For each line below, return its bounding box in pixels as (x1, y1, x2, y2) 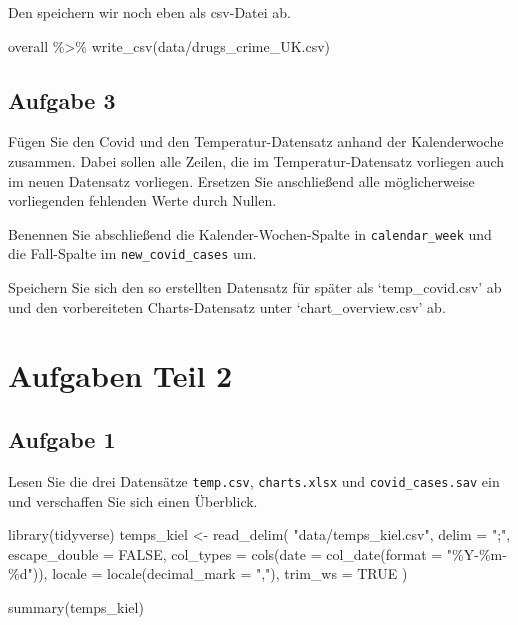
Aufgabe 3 (8, 84, 116, 115)
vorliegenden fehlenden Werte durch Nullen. (8, 190, 277, 211)
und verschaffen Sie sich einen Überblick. (8, 490, 258, 511)
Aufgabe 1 (8, 424, 116, 455)
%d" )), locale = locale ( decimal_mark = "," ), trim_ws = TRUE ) (8, 563, 408, 584)
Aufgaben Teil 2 (8, 355, 233, 396)
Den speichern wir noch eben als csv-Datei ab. (8, 2, 292, 22)
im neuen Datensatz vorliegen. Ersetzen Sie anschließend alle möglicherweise (8, 170, 475, 191)
